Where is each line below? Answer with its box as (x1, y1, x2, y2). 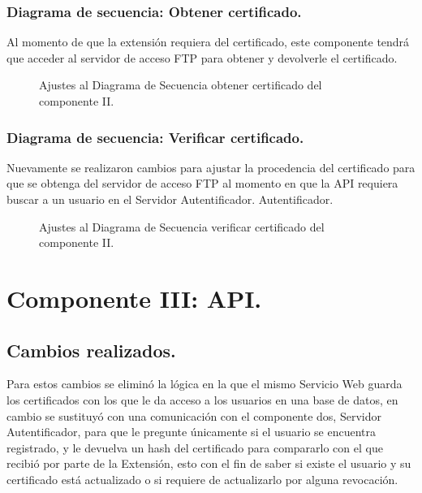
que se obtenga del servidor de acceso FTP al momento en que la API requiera (6, 175, 398, 192)
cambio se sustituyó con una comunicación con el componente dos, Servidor (6, 407, 381, 424)
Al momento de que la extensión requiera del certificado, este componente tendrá (6, 33, 410, 50)
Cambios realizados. (6, 337, 176, 362)
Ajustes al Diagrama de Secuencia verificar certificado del (39, 218, 325, 235)
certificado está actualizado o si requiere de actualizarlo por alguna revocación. (6, 470, 398, 487)
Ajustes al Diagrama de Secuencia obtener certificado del (39, 76, 322, 93)
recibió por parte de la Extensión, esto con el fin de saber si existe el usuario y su (6, 455, 411, 472)
